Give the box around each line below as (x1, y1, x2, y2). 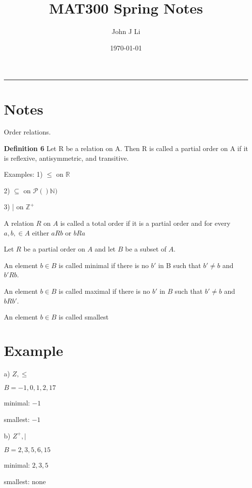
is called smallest (59, 312, 109, 322)
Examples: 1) (4, 169, 43, 179)
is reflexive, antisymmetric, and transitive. (4, 152, 129, 163)
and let (94, 244, 116, 254)
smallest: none (4, 476, 46, 486)
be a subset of (125, 244, 167, 254)
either (32, 227, 49, 237)
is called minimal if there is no (59, 260, 149, 270)
